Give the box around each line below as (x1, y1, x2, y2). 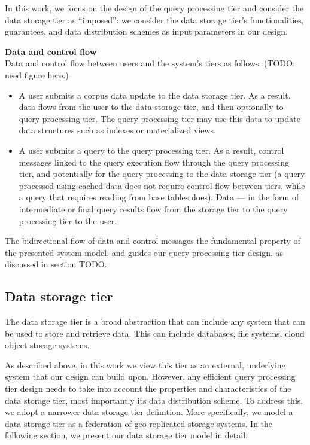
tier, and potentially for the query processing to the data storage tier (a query (19, 167, 305, 180)
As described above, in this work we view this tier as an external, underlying (5, 358, 286, 371)
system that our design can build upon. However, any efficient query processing (5, 370, 296, 383)
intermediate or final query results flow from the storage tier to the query (19, 202, 288, 215)
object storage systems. (5, 339, 90, 351)
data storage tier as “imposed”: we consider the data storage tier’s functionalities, (5, 13, 304, 26)
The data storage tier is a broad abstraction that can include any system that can (5, 315, 305, 328)
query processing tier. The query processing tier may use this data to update (19, 112, 300, 124)
